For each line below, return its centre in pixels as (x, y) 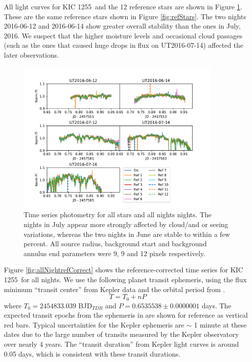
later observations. (31, 54)
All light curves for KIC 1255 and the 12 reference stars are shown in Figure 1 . (123, 6)
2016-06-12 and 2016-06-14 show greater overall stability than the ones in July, (122, 26)
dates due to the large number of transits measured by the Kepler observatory (122, 334)
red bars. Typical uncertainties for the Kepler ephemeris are (94, 324)
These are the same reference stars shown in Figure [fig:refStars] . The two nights (125, 16)
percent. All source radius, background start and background (115, 244)
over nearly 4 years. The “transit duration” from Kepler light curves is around (122, 344)
